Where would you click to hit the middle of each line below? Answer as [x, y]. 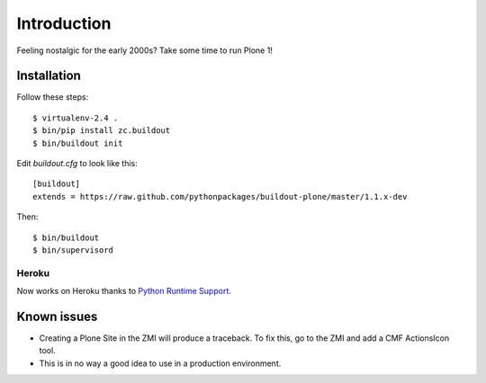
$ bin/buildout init [78, 143]
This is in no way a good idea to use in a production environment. [160, 363]
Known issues [57, 316]
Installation [49, 76]
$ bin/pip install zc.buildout [102, 131]
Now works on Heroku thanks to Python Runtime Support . [124, 291]
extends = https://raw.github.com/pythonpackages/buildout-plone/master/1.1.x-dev [220, 196]
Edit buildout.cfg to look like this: [77, 164]
